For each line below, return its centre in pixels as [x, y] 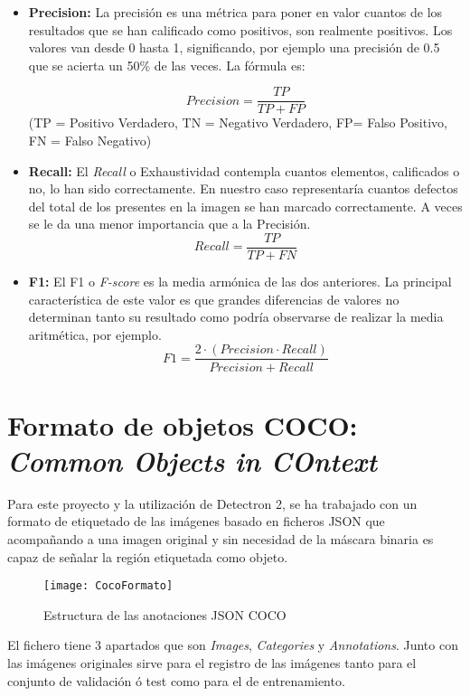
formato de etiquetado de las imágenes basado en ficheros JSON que [196, 521]
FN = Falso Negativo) [90, 141]
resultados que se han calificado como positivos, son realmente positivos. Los [240, 29]
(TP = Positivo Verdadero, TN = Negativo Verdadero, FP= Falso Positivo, [238, 122]
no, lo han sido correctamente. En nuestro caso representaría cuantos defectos [243, 188]
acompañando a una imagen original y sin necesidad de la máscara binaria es [221, 539]
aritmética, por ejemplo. [95, 334]
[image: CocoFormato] [108, 586]
